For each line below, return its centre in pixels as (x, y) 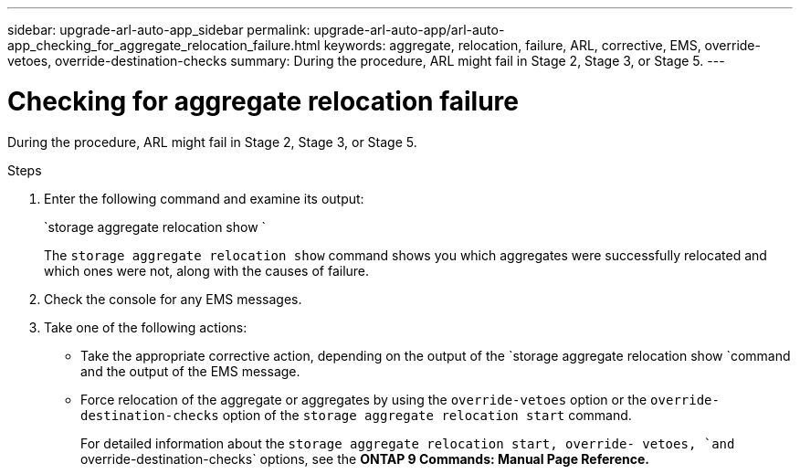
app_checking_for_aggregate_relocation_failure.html (164, 45)
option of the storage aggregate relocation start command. (427, 415)
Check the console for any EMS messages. (173, 299)
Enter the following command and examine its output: (204, 198)
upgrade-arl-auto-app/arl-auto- (409, 30)
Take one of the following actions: (146, 327)
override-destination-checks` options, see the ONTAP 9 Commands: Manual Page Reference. (365, 458)
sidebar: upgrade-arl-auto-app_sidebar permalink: (159, 30)
